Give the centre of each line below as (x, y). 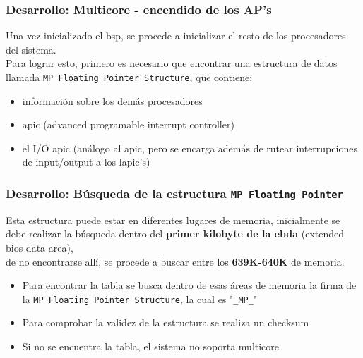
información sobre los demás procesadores (112, 100)
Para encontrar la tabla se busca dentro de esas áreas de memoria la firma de (189, 285)
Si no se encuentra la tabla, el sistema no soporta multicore (151, 346)
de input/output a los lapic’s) (86, 162)
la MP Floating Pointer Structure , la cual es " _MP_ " (140, 298)
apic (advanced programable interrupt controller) (128, 124)
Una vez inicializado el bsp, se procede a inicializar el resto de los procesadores (176, 36)
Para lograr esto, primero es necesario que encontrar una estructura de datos (172, 63)
